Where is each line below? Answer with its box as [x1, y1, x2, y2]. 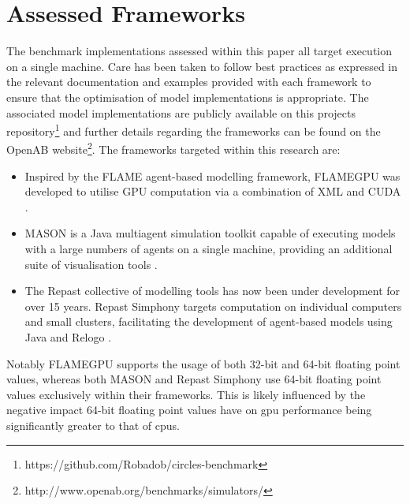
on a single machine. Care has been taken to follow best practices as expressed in [6, 58, 398, 74]
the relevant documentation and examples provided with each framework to [6, 73, 371, 90]
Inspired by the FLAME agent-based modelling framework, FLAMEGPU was [24, 167, 401, 184]
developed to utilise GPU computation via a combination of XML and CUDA [24, 183, 401, 200]
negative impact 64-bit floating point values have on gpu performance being [6, 401, 372, 418]
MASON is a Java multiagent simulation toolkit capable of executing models [24, 225, 396, 241]
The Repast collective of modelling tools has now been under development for [24, 282, 401, 299]
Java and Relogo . [24, 328, 112, 345]
